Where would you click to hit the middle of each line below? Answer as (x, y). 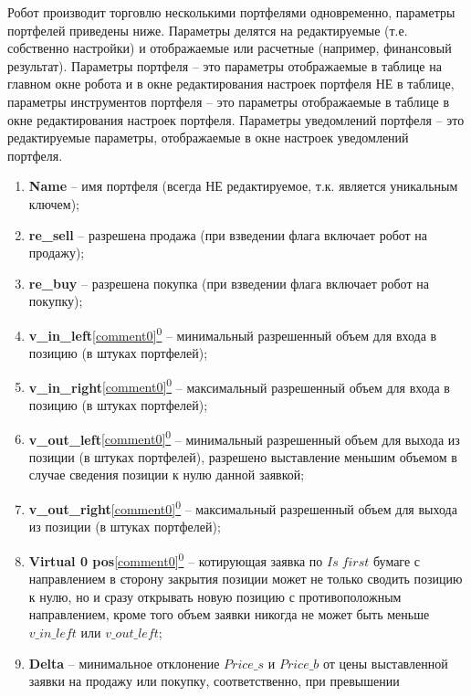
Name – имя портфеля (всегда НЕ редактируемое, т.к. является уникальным (243, 186)
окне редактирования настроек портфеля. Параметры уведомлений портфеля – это (236, 119)
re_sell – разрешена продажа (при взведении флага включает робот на (228, 234)
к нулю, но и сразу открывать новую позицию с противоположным (215, 596)
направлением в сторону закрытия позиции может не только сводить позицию (246, 579)
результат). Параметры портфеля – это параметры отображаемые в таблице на (225, 65)
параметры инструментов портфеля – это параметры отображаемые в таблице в (228, 101)
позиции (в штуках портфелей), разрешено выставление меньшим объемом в (243, 456)
